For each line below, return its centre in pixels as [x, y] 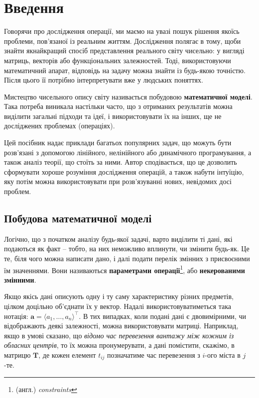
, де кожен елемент [67, 355]
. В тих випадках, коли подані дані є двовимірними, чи [162, 316]
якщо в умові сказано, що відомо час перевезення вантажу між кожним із [119, 335]
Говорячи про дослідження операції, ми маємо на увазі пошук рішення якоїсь [122, 31]
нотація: [16, 316]
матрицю [17, 355]
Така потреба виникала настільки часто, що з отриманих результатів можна [118, 106]
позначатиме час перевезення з [154, 355]
